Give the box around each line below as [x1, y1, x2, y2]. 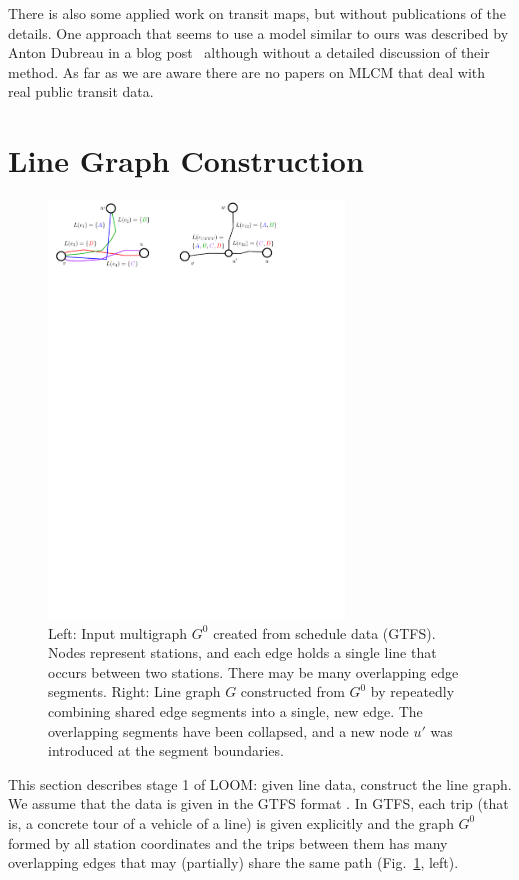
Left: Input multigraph [48, 622, 188, 643]
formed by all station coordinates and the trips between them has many [8, 832, 448, 853]
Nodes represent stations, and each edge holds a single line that [48, 642, 437, 663]
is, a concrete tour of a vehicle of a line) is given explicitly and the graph [8, 812, 454, 833]
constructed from [240, 681, 345, 702]
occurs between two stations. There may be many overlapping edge [48, 661, 459, 682]
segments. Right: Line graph [48, 681, 221, 702]
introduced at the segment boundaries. [48, 740, 284, 761]
